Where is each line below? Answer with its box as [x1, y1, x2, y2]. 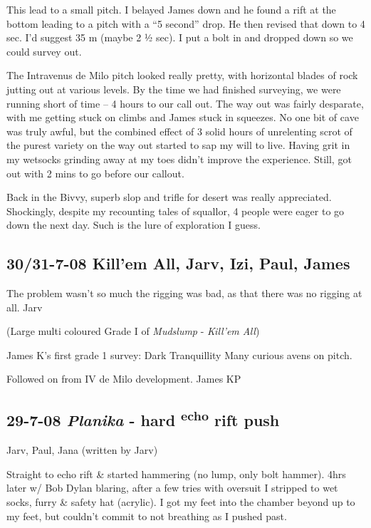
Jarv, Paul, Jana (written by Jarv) [6, 442, 158, 457]
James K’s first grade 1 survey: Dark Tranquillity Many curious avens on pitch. [6, 347, 352, 362]
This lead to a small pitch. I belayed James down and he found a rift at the [6, 2, 336, 16]
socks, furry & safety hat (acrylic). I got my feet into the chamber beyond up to [6, 495, 355, 509]
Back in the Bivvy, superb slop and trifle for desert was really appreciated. [6, 190, 332, 205]
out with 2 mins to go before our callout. [6, 165, 184, 180]
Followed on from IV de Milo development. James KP [6, 371, 241, 386]
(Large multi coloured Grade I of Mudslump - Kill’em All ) [6, 323, 260, 338]
